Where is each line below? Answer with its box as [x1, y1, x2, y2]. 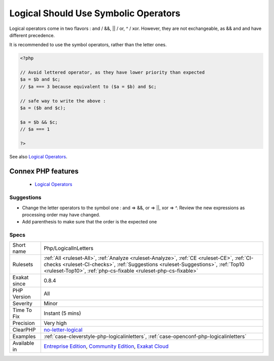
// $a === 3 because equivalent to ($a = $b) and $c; [20, 84, 157, 89]
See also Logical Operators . [9, 153, 67, 159]
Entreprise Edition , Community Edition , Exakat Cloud [44, 343, 169, 350]
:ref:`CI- [234, 254, 254, 261]
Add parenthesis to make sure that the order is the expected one [22, 219, 157, 225]
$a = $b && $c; [20, 119, 58, 125]
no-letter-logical [44, 326, 83, 334]
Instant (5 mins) [44, 310, 81, 317]
